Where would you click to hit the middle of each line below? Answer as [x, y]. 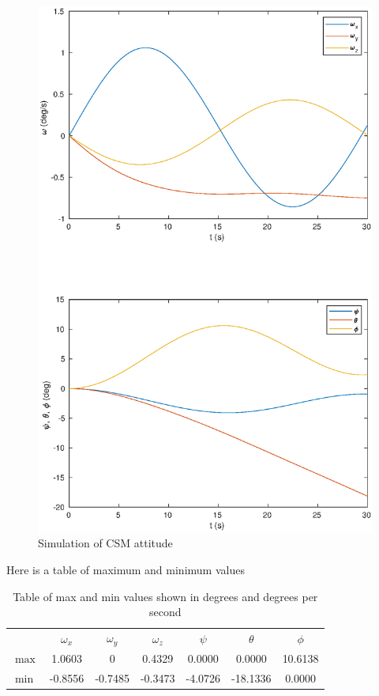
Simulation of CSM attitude [105, 543]
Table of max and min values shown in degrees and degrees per [165, 596]
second [165, 612]
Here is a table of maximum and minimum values [126, 570]
